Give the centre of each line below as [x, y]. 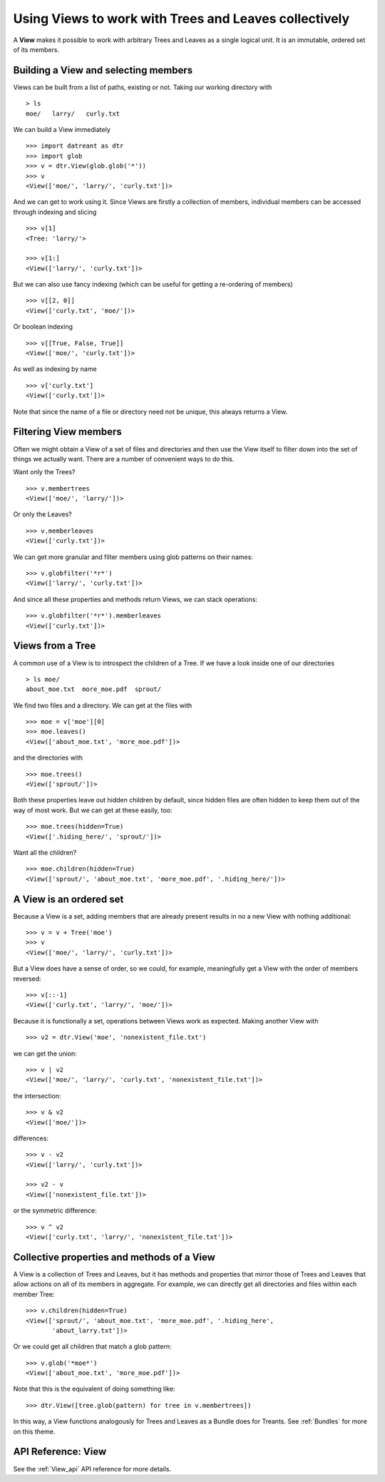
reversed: [27, 978]
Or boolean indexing [43, 327]
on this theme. [34, 1431]
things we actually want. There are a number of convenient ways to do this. [124, 459]
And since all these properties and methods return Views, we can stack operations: [135, 599]
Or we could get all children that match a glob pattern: [92, 1346]
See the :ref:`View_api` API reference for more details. [92, 1468]
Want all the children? [45, 852]
